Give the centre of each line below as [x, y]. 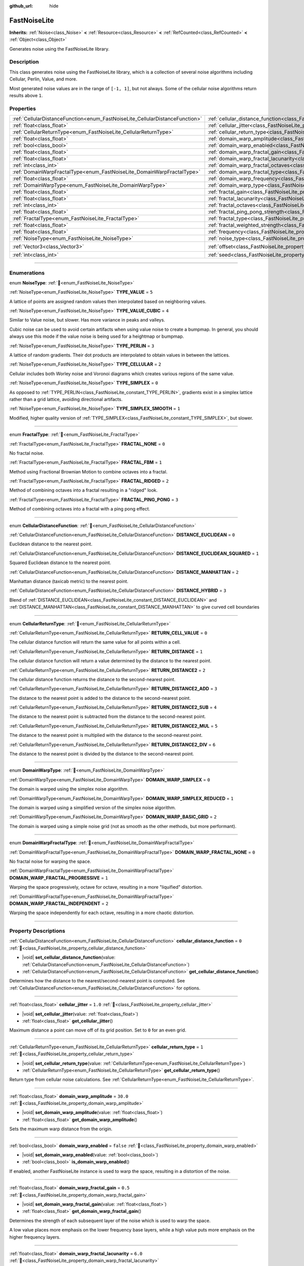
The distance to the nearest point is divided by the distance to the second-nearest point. [102, 754]
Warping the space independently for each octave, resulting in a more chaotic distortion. [102, 913]
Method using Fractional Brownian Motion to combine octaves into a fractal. [88, 471]
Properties [23, 108]
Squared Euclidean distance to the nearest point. [60, 563]
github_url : [21, 6]
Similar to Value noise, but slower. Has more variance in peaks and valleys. [87, 320]
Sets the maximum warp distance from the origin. [61, 1129]
